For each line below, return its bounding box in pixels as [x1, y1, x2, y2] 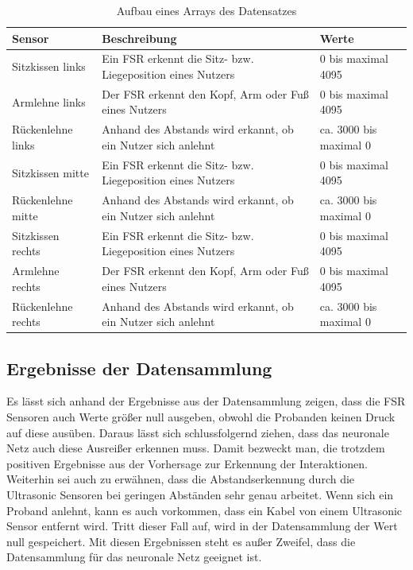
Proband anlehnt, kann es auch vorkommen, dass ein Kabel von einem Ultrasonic [6, 502, 403, 518]
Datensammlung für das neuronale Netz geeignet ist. [6, 549, 262, 565]
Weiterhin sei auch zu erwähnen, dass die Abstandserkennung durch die [6, 471, 355, 487]
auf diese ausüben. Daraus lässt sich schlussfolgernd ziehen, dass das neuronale [6, 424, 389, 440]
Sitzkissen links [12, 58, 86, 75]
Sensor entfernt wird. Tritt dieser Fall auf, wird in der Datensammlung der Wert [6, 518, 398, 534]
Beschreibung [102, 29, 177, 46]
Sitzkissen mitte [12, 164, 89, 180]
